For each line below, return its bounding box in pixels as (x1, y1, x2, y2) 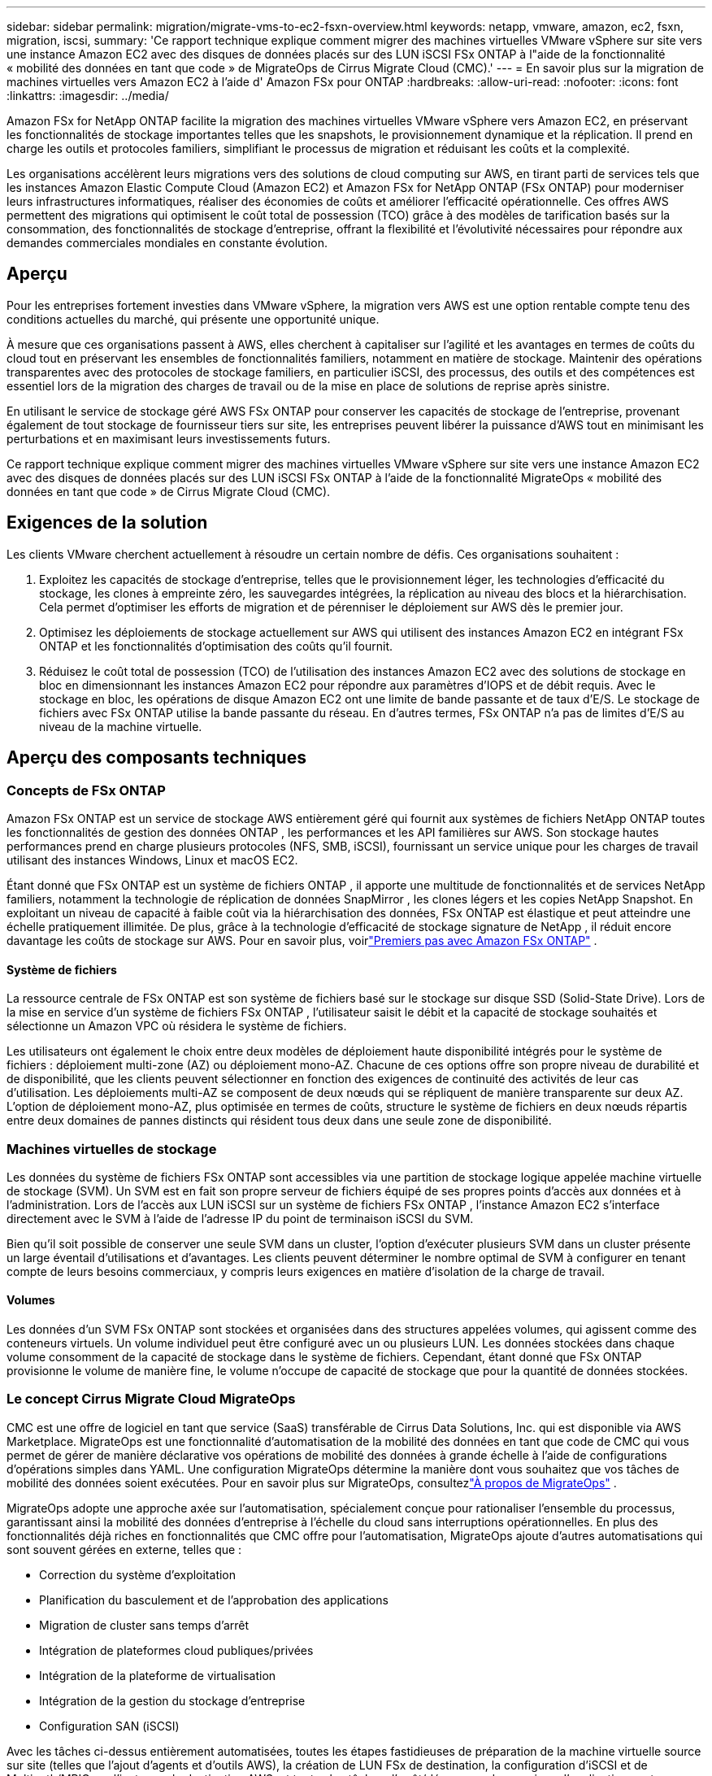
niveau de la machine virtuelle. (39, 719, 202, 733)
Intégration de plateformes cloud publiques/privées (39, 1643, 314, 1657)
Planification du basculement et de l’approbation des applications (39, 1592, 389, 1607)
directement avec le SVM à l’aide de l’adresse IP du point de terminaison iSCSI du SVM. (7, 1211, 474, 1225)
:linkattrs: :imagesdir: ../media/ (7, 89, 169, 102)
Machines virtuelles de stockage (7, 1140, 217, 1157)
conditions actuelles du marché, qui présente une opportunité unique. (7, 311, 380, 326)
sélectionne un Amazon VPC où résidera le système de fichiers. (7, 1019, 347, 1034)
